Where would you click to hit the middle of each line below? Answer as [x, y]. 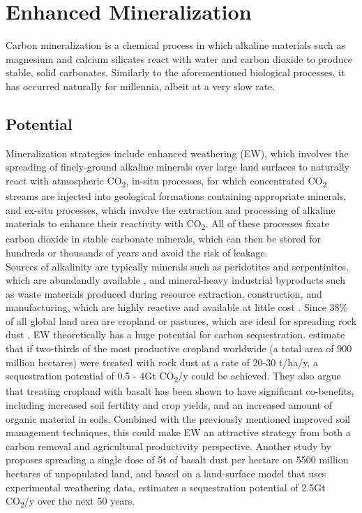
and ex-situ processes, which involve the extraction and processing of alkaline [171, 209]
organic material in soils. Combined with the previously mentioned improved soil [178, 418]
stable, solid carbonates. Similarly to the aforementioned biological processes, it [175, 72]
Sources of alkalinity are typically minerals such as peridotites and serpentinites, [177, 266]
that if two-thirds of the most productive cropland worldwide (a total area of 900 [179, 348]
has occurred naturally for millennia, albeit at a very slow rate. [141, 86]
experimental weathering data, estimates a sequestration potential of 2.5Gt [166, 487]
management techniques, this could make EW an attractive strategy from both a [178, 432]
